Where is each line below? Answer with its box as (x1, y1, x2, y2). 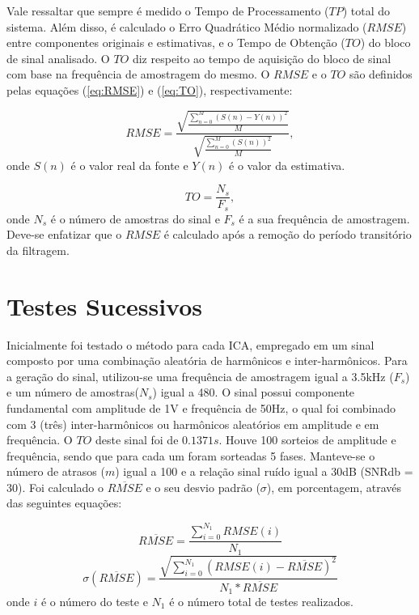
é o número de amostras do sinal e (50, 210, 220, 227)
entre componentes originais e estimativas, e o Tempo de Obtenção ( (6, 34, 345, 51)
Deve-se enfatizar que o (6, 226, 122, 243)
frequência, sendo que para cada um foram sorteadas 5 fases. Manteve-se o (6, 447, 375, 464)
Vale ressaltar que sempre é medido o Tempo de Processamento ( (6, 2, 329, 19)
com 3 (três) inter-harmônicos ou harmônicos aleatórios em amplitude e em (6, 415, 379, 432)
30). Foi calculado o (6, 478, 104, 495)
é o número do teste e (40, 592, 148, 609)
